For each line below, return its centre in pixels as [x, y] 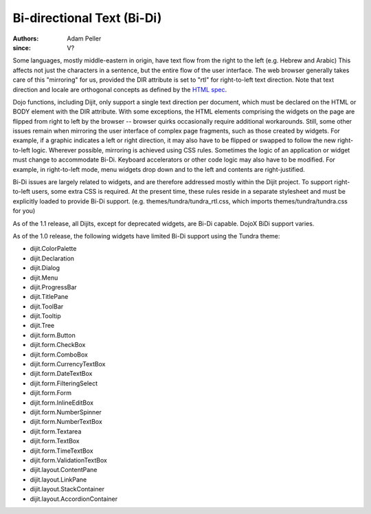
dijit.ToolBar [47, 306]
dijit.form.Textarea [56, 431]
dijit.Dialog [45, 268]
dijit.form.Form [51, 393]
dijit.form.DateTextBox [61, 374]
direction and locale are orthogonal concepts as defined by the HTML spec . [120, 89]
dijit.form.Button [53, 335]
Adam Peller [84, 38]
